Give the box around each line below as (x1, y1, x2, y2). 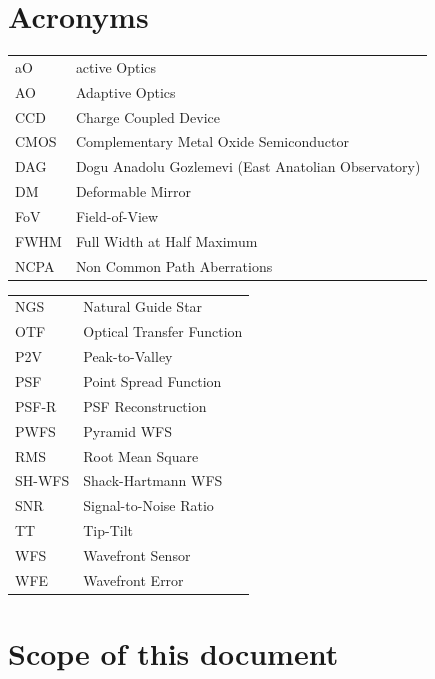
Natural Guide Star (83, 296, 203, 317)
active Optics (75, 56, 157, 77)
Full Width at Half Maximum (75, 230, 258, 251)
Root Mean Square (83, 445, 199, 466)
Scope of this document (8, 633, 339, 674)
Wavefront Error (83, 569, 184, 590)
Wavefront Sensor (83, 544, 191, 565)
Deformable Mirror (75, 181, 191, 202)
